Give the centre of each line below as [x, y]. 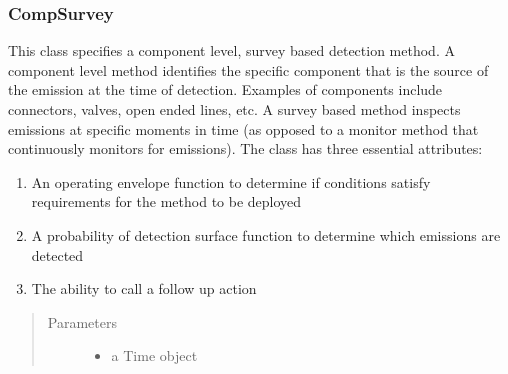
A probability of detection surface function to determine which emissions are [266, 234]
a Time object [154, 355]
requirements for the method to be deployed [166, 201]
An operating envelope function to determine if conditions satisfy [231, 181]
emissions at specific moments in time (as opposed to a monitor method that [243, 128]
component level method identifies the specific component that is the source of [248, 69]
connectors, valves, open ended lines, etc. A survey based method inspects [234, 109]
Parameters [82, 321]
